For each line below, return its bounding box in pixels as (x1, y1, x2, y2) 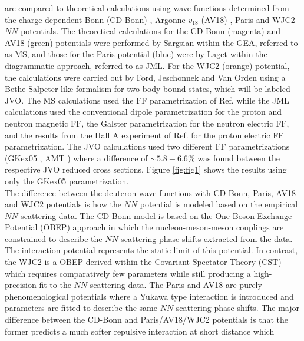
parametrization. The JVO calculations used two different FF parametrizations (5, 140, 290, 153)
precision (5, 279, 37, 291)
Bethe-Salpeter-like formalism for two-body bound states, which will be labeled (5, 82, 290, 95)
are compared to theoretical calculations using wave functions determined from (5, 2, 289, 14)
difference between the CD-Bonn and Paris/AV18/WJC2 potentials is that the (5, 313, 288, 326)
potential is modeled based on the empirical (140, 198, 298, 210)
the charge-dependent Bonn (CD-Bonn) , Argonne (5, 13, 186, 25)
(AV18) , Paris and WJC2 (201, 13, 295, 25)
